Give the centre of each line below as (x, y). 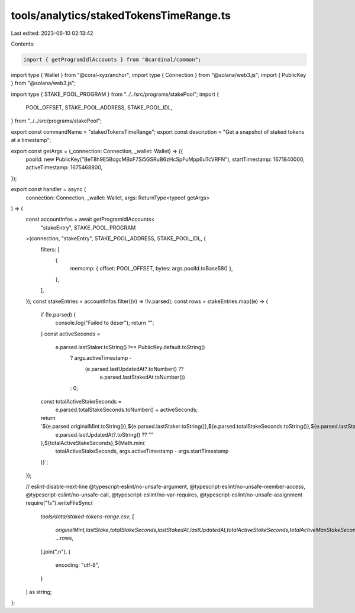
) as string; (39, 592)
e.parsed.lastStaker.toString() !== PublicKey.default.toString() (130, 347)
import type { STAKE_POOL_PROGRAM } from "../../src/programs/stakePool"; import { (115, 94)
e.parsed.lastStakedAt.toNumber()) (143, 377)
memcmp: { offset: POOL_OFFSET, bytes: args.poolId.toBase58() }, (151, 269)
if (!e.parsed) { (58, 314)
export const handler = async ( (49, 189)
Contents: (23, 44)
